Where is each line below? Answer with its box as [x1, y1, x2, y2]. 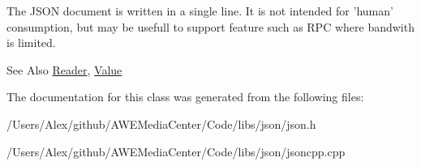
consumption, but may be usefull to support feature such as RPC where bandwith [6, 18, 415, 35]
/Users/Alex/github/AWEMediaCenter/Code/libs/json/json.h [6, 115, 316, 132]
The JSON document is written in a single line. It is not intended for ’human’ [6, 2, 393, 19]
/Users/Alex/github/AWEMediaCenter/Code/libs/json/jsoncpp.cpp [6, 143, 346, 160]
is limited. [6, 34, 56, 51]
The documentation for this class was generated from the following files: [6, 88, 364, 105]
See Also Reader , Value [6, 61, 122, 78]
